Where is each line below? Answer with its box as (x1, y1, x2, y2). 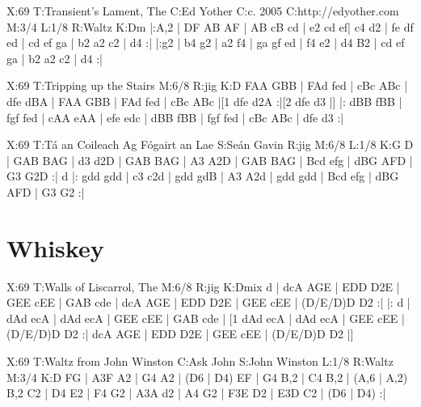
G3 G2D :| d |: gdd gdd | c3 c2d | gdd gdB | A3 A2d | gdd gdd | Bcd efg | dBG (6, 167, 399, 184)
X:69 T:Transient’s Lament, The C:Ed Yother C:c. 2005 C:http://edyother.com (6, 2, 399, 19)
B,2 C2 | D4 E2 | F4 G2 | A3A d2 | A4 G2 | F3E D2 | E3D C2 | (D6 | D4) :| (6, 384, 386, 401)
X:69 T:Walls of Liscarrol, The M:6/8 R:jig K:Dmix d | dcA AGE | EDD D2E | (6, 278, 400, 295)
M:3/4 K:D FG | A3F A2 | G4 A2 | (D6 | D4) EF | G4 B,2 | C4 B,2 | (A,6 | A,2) (6, 368, 408, 385)
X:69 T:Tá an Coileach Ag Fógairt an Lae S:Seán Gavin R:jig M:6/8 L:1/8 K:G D (6, 136, 414, 153)
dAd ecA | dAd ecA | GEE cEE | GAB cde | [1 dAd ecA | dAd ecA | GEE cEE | (6, 309, 405, 326)
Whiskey (6, 231, 104, 264)
